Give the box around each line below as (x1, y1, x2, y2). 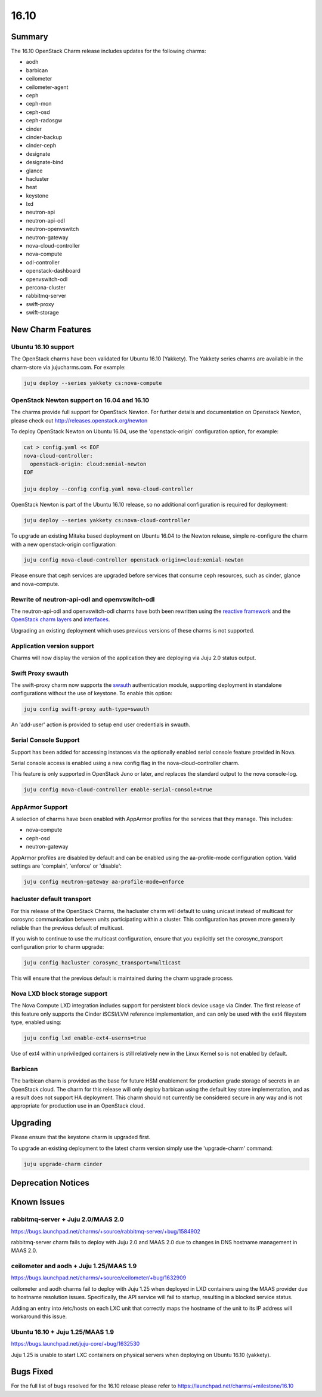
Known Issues (11, 1197, 65, 1207)
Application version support (11, 642, 95, 650)
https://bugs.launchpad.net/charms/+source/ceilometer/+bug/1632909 (11, 1274, 187, 1281)
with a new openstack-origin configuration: (11, 541, 117, 548)
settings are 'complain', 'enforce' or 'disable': (11, 862, 122, 869)
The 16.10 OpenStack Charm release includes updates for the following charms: (11, 48, 206, 55)
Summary (11, 32, 48, 42)
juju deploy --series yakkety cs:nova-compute (23, 380, 162, 386)
